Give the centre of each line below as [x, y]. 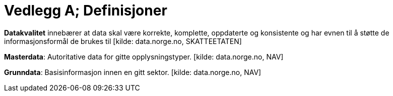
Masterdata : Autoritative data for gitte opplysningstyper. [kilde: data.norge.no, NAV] [144, 56]
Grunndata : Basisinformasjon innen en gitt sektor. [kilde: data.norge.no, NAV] [133, 72]
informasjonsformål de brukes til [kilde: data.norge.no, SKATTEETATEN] [123, 41]
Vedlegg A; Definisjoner [86, 10]
